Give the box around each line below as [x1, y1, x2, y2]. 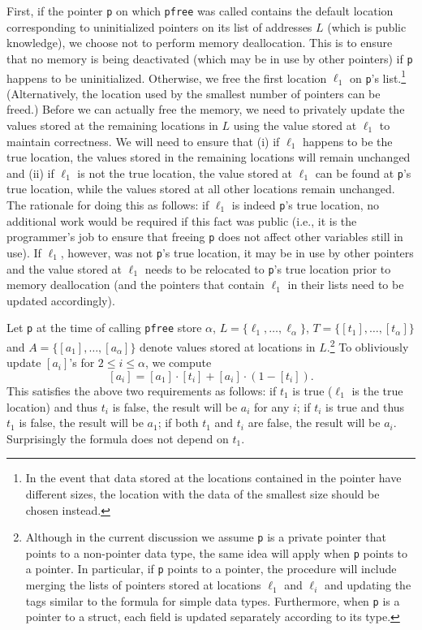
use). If [6, 244, 41, 261]
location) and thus [6, 398, 98, 415]
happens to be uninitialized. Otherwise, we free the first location [6, 69, 327, 86]
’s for [69, 354, 95, 371]
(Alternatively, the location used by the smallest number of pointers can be [6, 84, 381, 101]
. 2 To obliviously [326, 336, 409, 355]
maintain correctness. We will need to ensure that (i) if [6, 132, 280, 149]
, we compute [144, 354, 212, 371]
